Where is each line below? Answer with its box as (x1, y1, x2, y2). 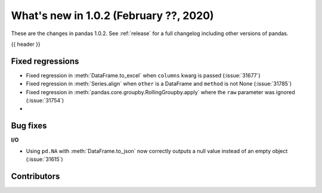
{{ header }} (11, 41, 41, 48)
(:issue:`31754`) (26, 97, 64, 104)
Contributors (11, 171, 60, 181)
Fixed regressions (11, 56, 79, 66)
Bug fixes (11, 121, 47, 131)
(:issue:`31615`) (26, 155, 63, 163)
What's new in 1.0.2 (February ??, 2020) (11, 9, 214, 22)
